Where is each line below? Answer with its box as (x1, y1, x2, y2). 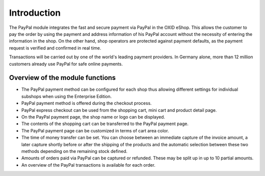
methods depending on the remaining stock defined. (21, 148, 128, 154)
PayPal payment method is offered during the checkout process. (21, 101, 152, 106)
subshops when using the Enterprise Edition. (21, 93, 112, 99)
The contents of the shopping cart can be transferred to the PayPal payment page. (21, 121, 189, 127)
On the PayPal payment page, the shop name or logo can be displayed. (21, 114, 165, 120)
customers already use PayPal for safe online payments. (9, 61, 123, 67)
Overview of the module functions (9, 74, 116, 82)
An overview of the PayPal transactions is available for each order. (21, 162, 156, 168)
